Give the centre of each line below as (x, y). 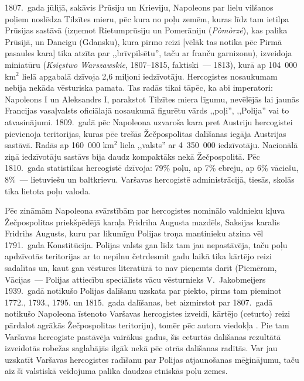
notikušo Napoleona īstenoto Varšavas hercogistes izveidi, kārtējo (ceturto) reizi (148, 313)
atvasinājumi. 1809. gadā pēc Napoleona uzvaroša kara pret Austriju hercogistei (149, 121)
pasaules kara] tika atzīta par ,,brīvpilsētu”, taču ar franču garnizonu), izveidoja (148, 53)
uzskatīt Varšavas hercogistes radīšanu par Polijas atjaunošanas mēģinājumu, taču (152, 359)
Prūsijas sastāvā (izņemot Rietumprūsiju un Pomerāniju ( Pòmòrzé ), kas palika (146, 30)
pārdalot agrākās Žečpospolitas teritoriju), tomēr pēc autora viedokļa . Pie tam (147, 325)
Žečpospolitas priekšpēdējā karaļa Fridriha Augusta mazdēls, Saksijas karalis (142, 222)
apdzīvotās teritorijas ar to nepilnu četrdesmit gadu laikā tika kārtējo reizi (138, 256)
